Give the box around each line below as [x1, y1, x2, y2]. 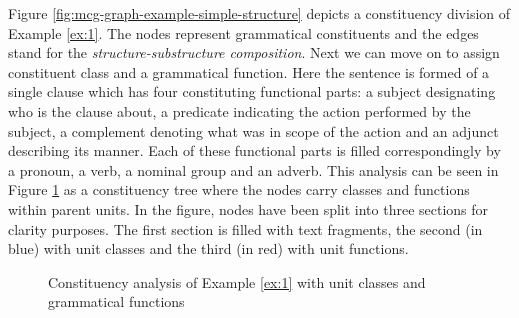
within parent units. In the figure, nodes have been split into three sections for [8, 198, 489, 219]
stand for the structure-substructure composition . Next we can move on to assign [8, 42, 500, 63]
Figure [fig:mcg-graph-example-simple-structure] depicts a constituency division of [8, 3, 511, 23]
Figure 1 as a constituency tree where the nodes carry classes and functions [8, 179, 470, 200]
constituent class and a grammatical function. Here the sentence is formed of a [8, 61, 490, 82]
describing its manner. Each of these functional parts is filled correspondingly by [8, 140, 501, 161]
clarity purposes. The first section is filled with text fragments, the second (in [8, 218, 483, 239]
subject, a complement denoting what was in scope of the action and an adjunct [8, 120, 499, 141]
